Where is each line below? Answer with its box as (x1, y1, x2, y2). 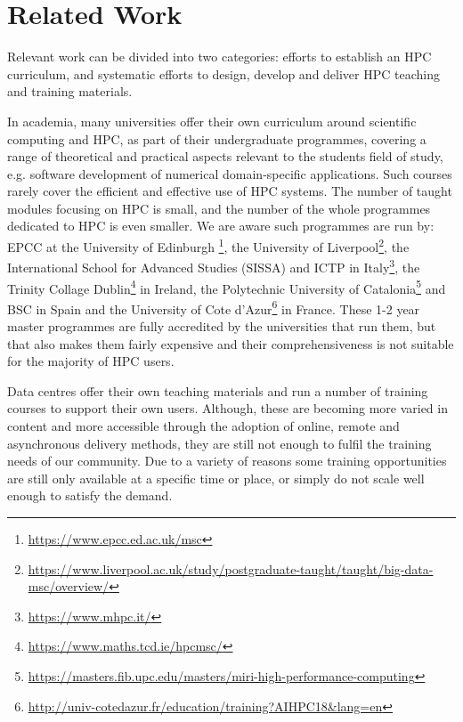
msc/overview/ (28, 577, 110, 596)
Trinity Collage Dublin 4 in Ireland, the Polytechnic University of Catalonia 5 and (7, 276, 446, 297)
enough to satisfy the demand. (7, 486, 173, 505)
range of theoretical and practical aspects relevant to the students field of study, (7, 147, 443, 166)
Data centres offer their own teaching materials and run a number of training (7, 381, 428, 400)
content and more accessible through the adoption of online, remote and (7, 417, 400, 435)
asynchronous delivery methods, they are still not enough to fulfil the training (7, 434, 432, 452)
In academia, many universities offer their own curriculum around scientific (7, 111, 417, 130)
